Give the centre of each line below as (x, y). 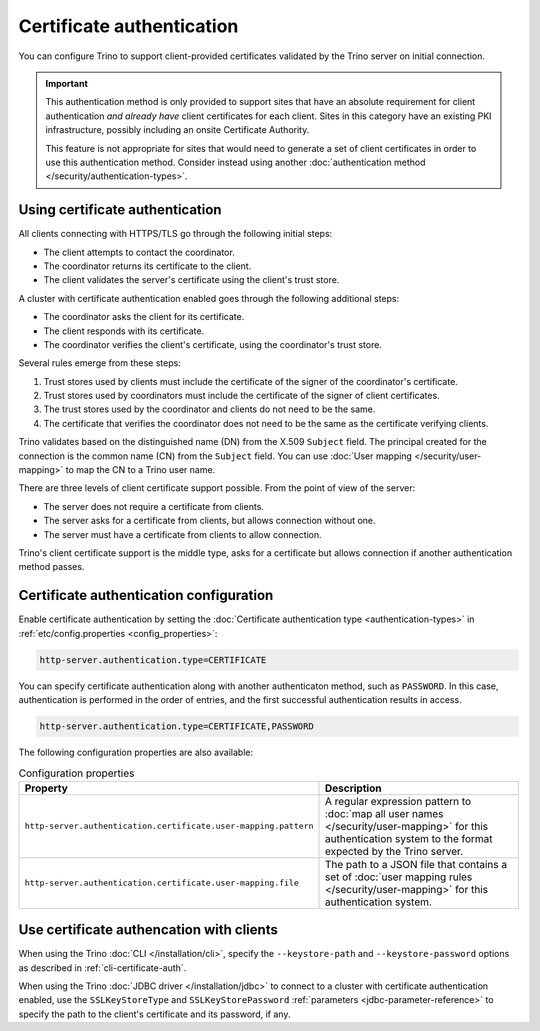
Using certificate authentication (120, 210)
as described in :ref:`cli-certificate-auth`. (102, 967)
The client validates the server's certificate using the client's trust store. (191, 280)
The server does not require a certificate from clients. (154, 506)
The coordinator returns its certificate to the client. (147, 266)
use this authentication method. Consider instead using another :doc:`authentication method (235, 162)
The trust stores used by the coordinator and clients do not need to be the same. (209, 409)
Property (46, 788)
